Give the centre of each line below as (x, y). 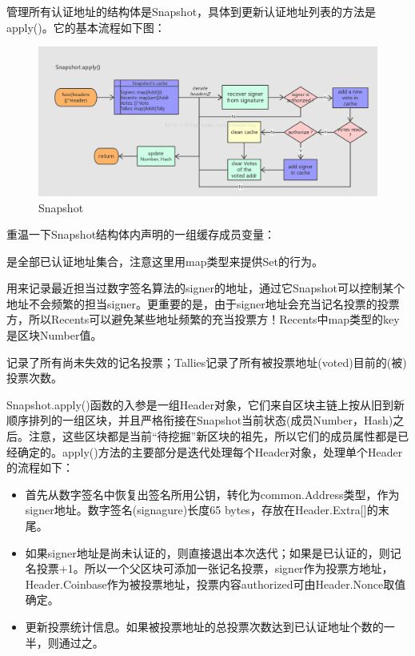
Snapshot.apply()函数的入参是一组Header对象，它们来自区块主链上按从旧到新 (206, 404)
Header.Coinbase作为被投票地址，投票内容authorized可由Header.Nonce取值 (215, 584)
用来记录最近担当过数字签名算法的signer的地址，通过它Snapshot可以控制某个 (206, 288)
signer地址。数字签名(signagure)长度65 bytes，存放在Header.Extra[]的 (202, 510)
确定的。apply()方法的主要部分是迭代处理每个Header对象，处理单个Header (210, 451)
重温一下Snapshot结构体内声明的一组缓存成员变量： (141, 234)
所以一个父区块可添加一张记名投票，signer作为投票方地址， (239, 568)
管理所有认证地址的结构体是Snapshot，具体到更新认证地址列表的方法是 (192, 11)
